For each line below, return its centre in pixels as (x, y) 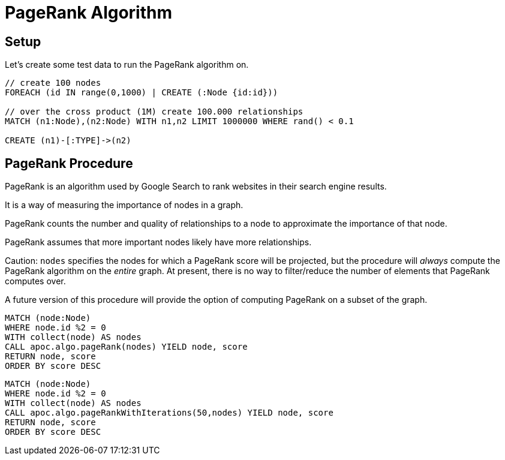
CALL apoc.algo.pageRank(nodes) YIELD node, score (126, 347)
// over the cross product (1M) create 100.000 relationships (154, 112)
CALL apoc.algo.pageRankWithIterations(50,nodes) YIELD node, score (169, 413)
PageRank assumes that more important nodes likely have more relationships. (158, 242)
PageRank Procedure (69, 163)
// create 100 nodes (53, 83)
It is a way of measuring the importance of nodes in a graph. (124, 205)
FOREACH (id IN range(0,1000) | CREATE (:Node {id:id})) (142, 93)
